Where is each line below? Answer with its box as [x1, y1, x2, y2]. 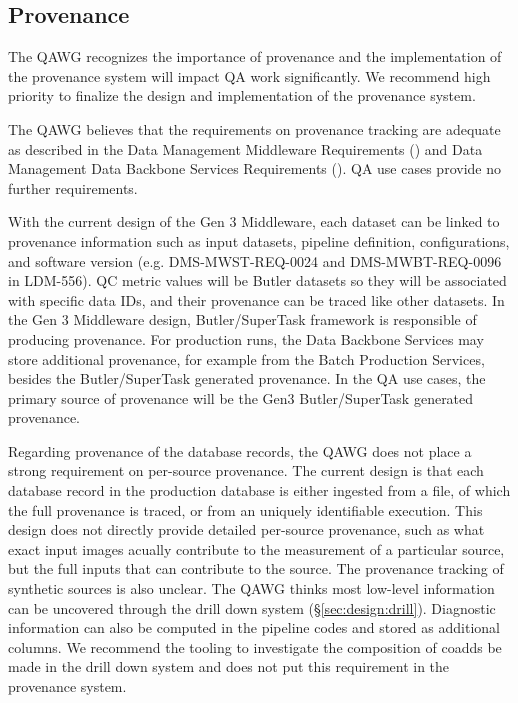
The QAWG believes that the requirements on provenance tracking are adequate [8, 118, 501, 139]
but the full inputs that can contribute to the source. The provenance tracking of [8, 558, 504, 579]
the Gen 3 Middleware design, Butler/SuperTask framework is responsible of [8, 309, 477, 330]
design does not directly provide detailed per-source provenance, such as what [8, 519, 485, 540]
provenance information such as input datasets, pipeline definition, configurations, [8, 230, 510, 251]
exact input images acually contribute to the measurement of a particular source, [8, 538, 505, 559]
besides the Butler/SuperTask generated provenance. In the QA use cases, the [8, 368, 486, 389]
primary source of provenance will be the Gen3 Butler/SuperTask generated [8, 387, 474, 408]
